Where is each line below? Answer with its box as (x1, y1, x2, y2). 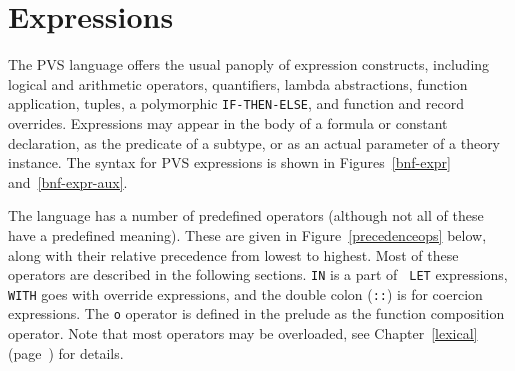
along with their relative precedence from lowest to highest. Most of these (8, 244, 459, 265)
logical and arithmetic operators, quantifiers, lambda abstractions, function (8, 73, 468, 94)
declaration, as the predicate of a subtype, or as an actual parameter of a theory (8, 132, 501, 153)
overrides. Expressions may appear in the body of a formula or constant (8, 112, 448, 133)
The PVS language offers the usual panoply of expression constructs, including (8, 54, 490, 75)
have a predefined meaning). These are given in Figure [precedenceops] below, (8, 224, 487, 245)
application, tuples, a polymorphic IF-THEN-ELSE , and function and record (8, 93, 465, 114)
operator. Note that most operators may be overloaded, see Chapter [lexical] (8, 323, 478, 344)
